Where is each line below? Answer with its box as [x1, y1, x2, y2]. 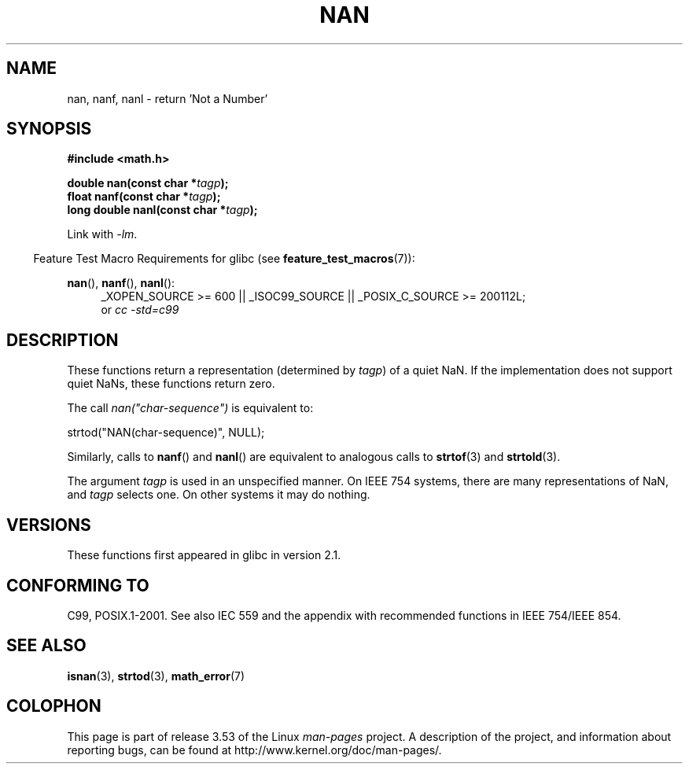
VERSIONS [6, 514, 91, 535]
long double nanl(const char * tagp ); [67, 203, 258, 217]
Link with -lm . [67, 227, 138, 241]
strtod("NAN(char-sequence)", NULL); [67, 426, 265, 440]
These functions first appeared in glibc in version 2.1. [67, 548, 341, 562]
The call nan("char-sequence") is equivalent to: [67, 401, 314, 415]
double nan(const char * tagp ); [67, 176, 229, 190]
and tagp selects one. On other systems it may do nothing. [67, 488, 370, 502]
